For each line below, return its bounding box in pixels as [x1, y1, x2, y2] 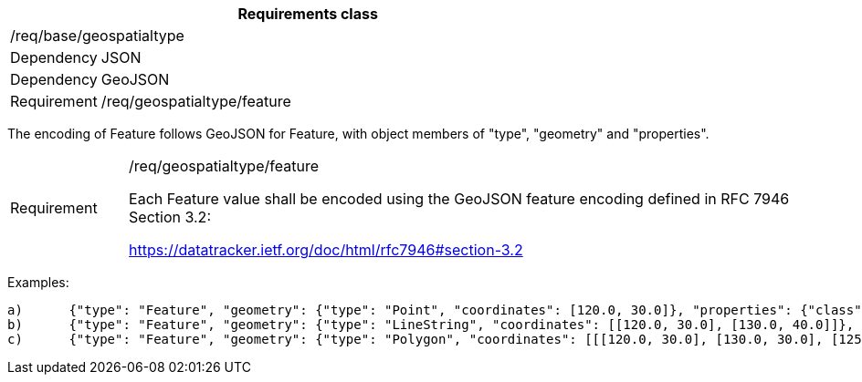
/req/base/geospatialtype [10, 26, 184, 45]
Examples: [7, 274, 69, 290]
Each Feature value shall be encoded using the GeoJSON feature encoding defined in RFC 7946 [129, 190, 790, 208]
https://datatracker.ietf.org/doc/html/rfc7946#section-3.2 [129, 241, 523, 259]
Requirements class [237, 5, 378, 23]
